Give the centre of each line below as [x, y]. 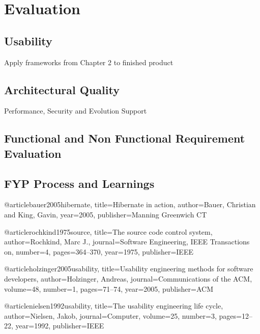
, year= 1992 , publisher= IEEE [58, 326]
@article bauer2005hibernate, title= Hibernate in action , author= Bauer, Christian [130, 204]
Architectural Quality [62, 89]
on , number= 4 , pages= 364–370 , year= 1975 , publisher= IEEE [99, 251]
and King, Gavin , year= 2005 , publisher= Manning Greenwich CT [106, 214]
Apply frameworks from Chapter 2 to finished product [89, 62]
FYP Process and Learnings [79, 183]
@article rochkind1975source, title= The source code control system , [108, 231]
